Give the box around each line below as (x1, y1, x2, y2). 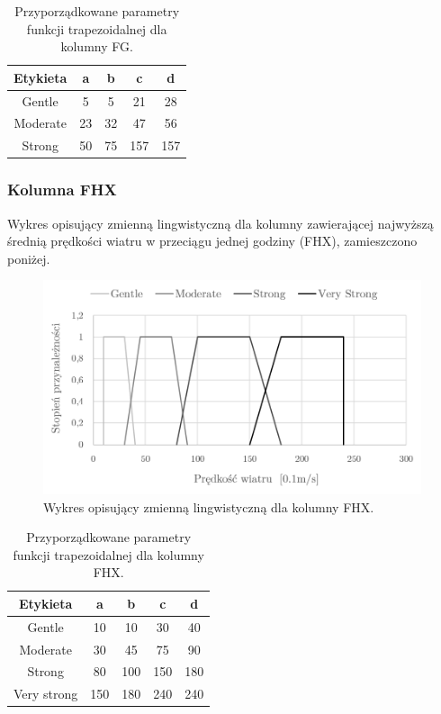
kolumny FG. (60, 37, 133, 56)
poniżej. (7, 249, 50, 267)
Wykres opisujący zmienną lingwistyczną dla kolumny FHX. (43, 497, 374, 516)
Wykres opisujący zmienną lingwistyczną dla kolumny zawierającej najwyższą (7, 213, 434, 232)
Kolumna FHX (7, 178, 117, 201)
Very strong (13, 684, 78, 703)
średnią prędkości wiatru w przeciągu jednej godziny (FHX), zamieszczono (7, 231, 418, 250)
